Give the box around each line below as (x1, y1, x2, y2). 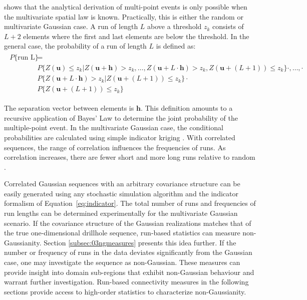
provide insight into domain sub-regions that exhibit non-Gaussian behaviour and (4, 266, 254, 277)
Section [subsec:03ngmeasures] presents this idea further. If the (44, 237, 236, 247)
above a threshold (147, 21, 202, 32)
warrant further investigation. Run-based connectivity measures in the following (4, 276, 249, 287)
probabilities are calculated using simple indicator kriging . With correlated (4, 132, 235, 142)
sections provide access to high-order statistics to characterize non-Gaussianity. (4, 286, 246, 296)
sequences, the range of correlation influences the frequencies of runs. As (4, 142, 226, 152)
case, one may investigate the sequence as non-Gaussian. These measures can (4, 257, 240, 267)
